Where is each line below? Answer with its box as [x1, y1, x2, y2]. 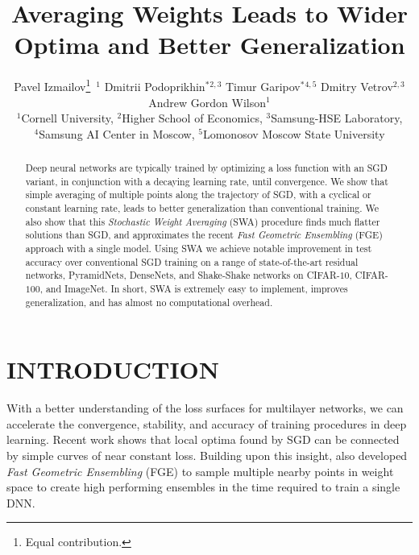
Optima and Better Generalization [14, 28, 405, 61]
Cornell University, [21, 110, 114, 126]
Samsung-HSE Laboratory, [271, 110, 403, 126]
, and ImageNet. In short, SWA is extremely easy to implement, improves [39, 282, 348, 296]
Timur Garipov [225, 77, 301, 94]
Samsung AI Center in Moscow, [39, 125, 195, 142]
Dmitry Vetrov [321, 77, 393, 94]
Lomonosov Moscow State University [202, 125, 385, 142]
